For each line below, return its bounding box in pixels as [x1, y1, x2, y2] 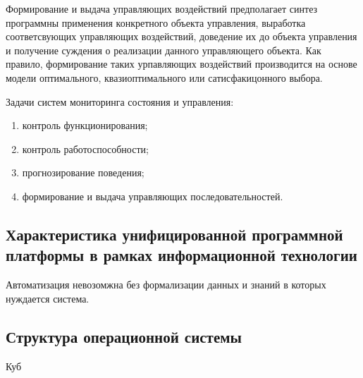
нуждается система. [6, 291, 90, 305]
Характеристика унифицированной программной [6, 223, 343, 245]
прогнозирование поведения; [22, 165, 144, 180]
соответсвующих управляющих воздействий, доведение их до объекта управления [6, 29, 357, 44]
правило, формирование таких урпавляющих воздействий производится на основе [6, 56, 357, 71]
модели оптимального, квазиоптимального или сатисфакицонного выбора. [6, 70, 323, 85]
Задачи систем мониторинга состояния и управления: [6, 94, 234, 109]
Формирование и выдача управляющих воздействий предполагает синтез [6, 1, 318, 16]
